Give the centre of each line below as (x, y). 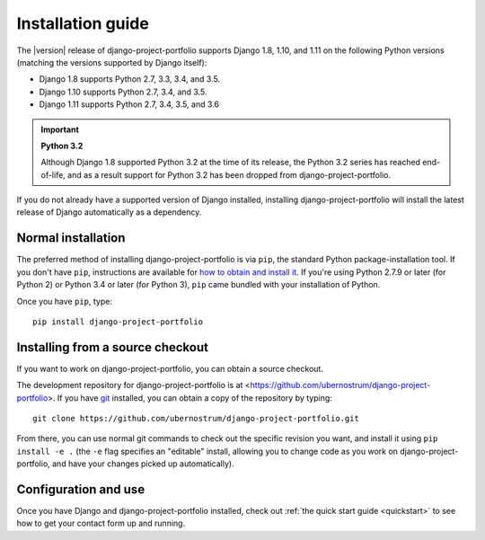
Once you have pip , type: (64, 301)
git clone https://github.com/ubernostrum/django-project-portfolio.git (196, 418)
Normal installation (71, 238)
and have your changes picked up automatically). (143, 464)
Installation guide (83, 23)
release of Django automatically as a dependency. (109, 212)
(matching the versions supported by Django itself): (112, 62)
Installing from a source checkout (112, 347)
